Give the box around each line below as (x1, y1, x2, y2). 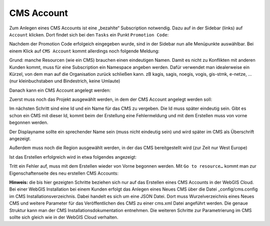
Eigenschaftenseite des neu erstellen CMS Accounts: (9, 170, 118, 176)
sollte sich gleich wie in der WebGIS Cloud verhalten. (9, 214, 118, 220)
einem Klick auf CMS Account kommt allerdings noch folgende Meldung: (9, 48, 159, 54)
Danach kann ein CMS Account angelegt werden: (9, 87, 111, 93)
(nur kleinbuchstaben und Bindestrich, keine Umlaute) (9, 78, 120, 84)
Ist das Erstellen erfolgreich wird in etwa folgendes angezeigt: (9, 154, 137, 160)
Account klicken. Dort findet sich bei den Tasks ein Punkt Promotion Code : (9, 31, 169, 37)
